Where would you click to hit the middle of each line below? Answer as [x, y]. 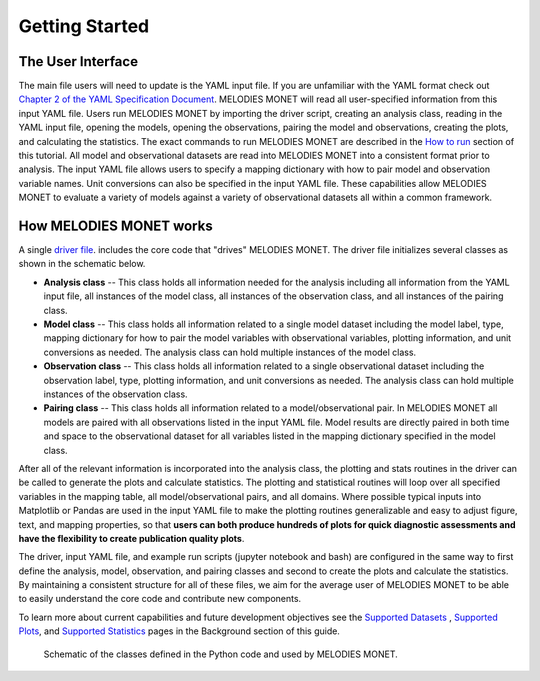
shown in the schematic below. [82, 264]
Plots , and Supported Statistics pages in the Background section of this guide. [179, 631]
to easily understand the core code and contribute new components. [160, 599]
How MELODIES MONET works [116, 226]
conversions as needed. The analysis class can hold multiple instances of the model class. [230, 352]
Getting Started [84, 26]
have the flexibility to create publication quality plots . [131, 538]
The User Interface [78, 61]
